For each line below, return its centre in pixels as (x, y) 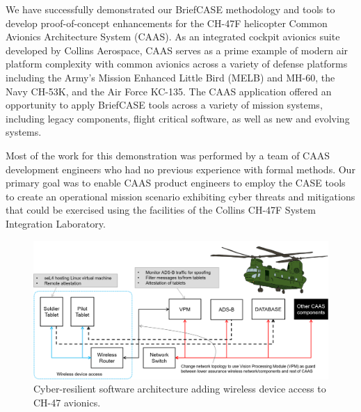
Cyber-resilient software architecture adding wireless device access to (180, 389)
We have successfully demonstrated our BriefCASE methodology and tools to (170, 9)
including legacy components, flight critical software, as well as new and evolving (178, 118)
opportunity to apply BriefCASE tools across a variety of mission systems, (164, 105)
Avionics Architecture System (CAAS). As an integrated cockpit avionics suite (173, 37)
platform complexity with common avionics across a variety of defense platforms (177, 64)
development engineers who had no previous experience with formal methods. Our (180, 169)
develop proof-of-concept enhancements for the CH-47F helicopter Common (167, 23)
